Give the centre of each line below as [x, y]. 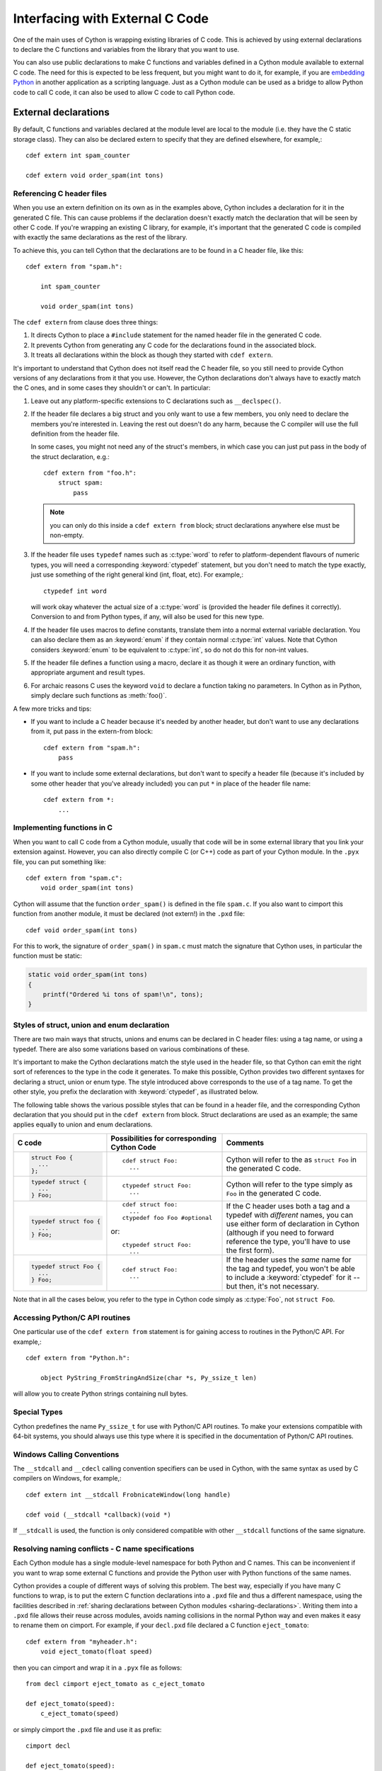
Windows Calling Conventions [66, 1454]
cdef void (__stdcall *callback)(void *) [98, 1515]
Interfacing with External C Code [111, 18]
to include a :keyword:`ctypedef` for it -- [293, 1277]
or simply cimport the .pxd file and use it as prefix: [87, 1729]
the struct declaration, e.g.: [70, 456]
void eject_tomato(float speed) [96, 1652]
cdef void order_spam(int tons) [82, 930]
